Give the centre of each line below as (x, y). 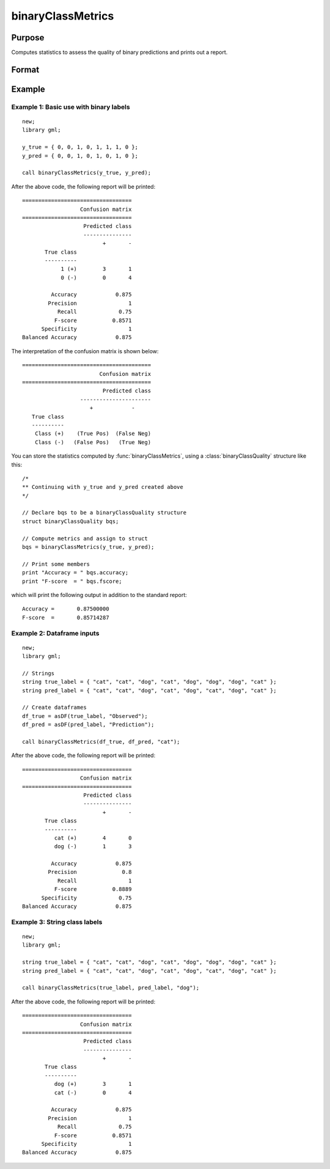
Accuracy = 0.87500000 (66, 609)
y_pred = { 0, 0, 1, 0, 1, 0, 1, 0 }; (80, 156)
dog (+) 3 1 (93, 1084)
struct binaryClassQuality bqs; (71, 521)
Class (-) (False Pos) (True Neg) (93, 442)
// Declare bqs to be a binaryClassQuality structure (104, 513)
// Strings (38, 673)
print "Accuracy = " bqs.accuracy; (75, 573)
